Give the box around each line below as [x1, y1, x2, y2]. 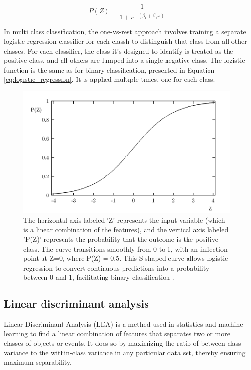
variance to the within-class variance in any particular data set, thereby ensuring [4, 347, 246, 357]
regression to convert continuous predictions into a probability [23, 262, 209, 273]
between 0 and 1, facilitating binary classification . [23, 272, 174, 282]
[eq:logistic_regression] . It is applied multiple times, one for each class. [4, 74, 215, 84]
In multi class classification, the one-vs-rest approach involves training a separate [4, 26, 246, 37]
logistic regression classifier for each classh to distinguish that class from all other [4, 36, 247, 46]
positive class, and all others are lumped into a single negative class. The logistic [4, 55, 245, 65]
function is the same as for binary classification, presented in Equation [4, 64, 215, 75]
